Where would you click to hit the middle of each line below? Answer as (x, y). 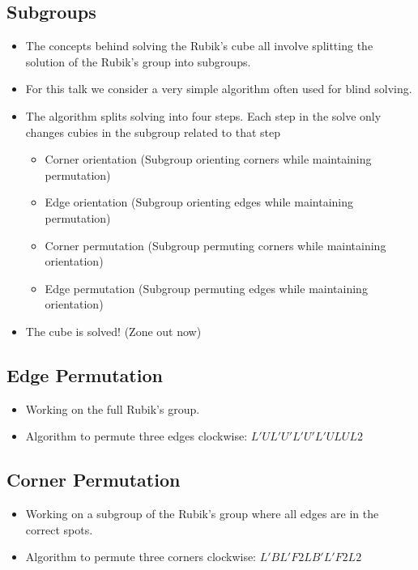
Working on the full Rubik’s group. (113, 408)
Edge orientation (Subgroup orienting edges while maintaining (199, 202)
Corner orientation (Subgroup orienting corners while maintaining (208, 159)
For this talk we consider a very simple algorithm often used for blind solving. (219, 89)
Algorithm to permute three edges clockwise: (136, 436)
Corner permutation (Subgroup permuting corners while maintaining (215, 245)
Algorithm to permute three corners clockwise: (141, 557)
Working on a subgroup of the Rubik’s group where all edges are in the (202, 514)
